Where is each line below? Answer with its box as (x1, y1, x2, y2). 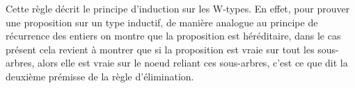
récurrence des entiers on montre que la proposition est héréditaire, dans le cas (6, 28, 341, 43)
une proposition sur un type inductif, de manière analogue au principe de (6, 15, 318, 29)
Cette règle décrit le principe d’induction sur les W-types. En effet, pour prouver (6, 1, 350, 15)
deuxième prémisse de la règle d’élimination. (6, 69, 194, 83)
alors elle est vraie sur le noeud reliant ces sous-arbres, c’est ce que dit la (38, 55, 348, 70)
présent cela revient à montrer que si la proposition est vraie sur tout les (6, 42, 315, 56)
